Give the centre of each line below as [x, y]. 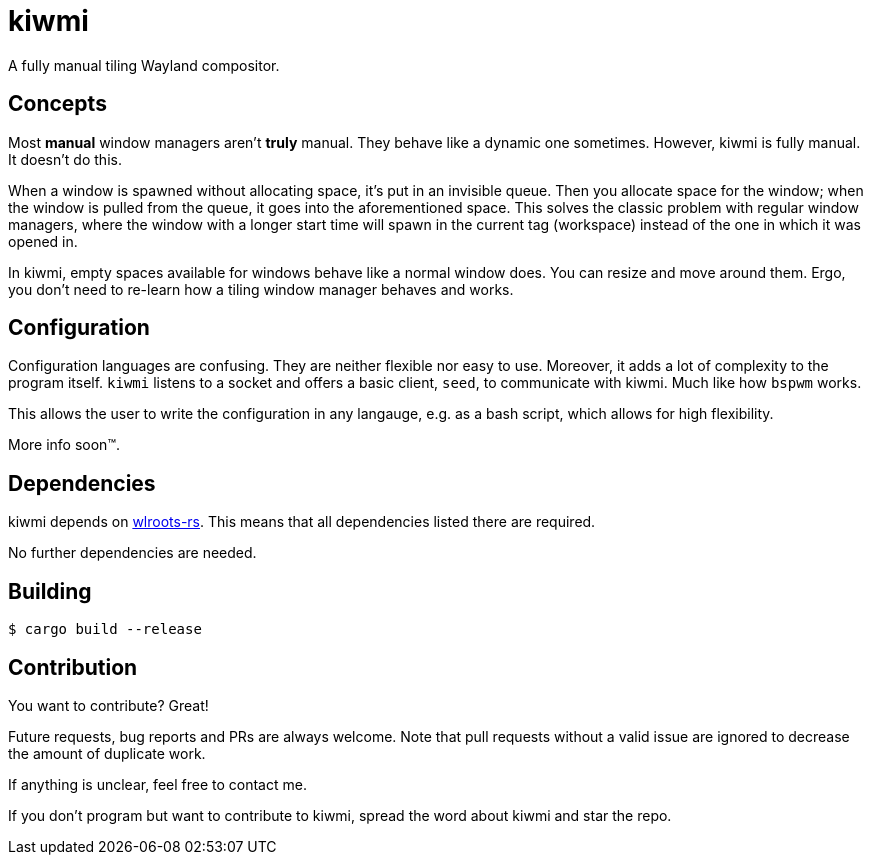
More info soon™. [64, 445]
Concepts [57, 104]
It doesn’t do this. [65, 159]
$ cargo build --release [105, 629]
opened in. [43, 241]
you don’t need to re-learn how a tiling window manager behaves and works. [261, 289]
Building [50, 591]
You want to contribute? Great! [108, 705]
